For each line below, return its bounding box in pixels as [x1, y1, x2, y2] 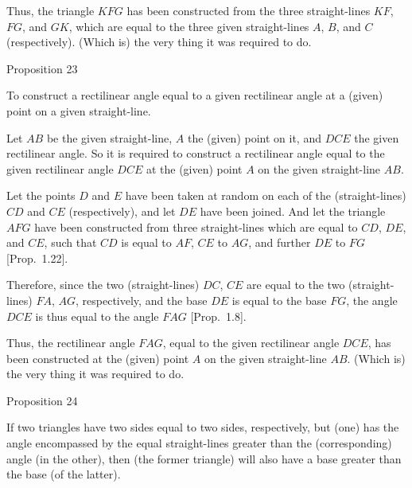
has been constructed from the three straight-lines [126, 2, 371, 18]
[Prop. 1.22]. [6, 249, 68, 266]
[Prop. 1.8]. [190, 307, 247, 324]
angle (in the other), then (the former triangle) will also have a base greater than [6, 450, 402, 467]
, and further [248, 234, 311, 251]
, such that [44, 234, 97, 251]
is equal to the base [231, 291, 327, 308]
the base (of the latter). [6, 466, 121, 482]
